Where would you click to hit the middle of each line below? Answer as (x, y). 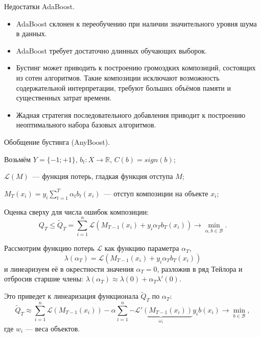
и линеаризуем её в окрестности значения (69, 268)
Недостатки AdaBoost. (40, 6)
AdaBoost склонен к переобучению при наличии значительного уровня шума (136, 23)
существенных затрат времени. (64, 98)
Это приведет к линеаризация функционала (71, 296)
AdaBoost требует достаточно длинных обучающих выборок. (111, 50)
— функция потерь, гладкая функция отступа (103, 176)
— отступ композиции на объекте (156, 193)
